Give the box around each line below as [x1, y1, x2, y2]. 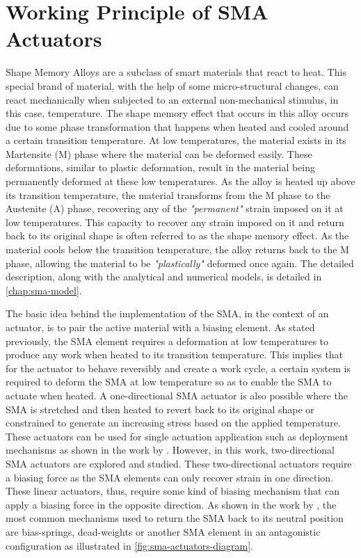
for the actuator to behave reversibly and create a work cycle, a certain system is [6, 360, 351, 375]
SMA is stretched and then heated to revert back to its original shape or [6, 401, 314, 416]
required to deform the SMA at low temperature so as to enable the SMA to [6, 374, 332, 389]
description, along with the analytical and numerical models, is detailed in [6, 269, 322, 284]
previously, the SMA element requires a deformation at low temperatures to [6, 333, 329, 348]
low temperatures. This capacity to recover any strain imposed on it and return [6, 214, 344, 229]
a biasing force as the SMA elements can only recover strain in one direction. [6, 470, 334, 484]
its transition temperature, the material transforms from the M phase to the [6, 187, 330, 202]
